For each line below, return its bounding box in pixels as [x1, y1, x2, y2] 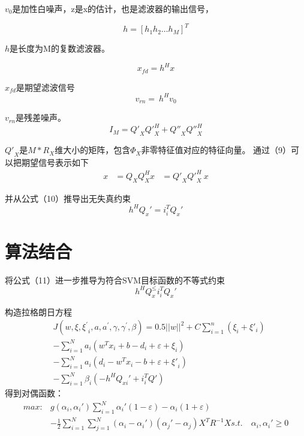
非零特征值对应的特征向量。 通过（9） [141, 144, 291, 156]
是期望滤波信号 [16, 80, 75, 93]
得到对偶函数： [5, 386, 64, 399]
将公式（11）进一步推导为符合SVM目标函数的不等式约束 [5, 273, 225, 286]
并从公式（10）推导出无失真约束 [5, 192, 131, 204]
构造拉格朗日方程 [5, 305, 72, 318]
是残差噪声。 [15, 111, 66, 124]
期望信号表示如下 [21, 156, 89, 168]
